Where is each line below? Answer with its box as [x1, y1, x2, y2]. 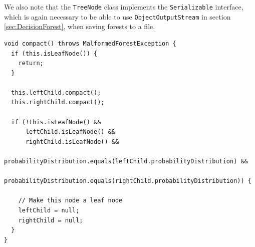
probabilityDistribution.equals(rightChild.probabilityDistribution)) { [4, 177, 251, 185]
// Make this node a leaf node [18, 197, 123, 204]
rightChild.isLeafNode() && [25, 138, 119, 145]
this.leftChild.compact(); [11, 89, 101, 96]
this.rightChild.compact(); [11, 99, 105, 106]
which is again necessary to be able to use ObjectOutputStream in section [4, 11, 231, 22]
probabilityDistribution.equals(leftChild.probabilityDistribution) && [4, 158, 248, 165]
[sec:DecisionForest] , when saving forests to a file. [4, 21, 155, 32]
